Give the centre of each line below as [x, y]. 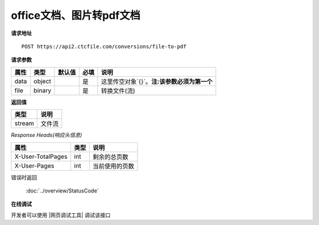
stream [24, 123]
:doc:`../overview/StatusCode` [62, 190]
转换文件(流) [118, 90]
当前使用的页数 [113, 166]
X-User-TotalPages [41, 156]
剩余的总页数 [110, 156]
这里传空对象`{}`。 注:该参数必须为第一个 [157, 81]
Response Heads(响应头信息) [47, 135]
